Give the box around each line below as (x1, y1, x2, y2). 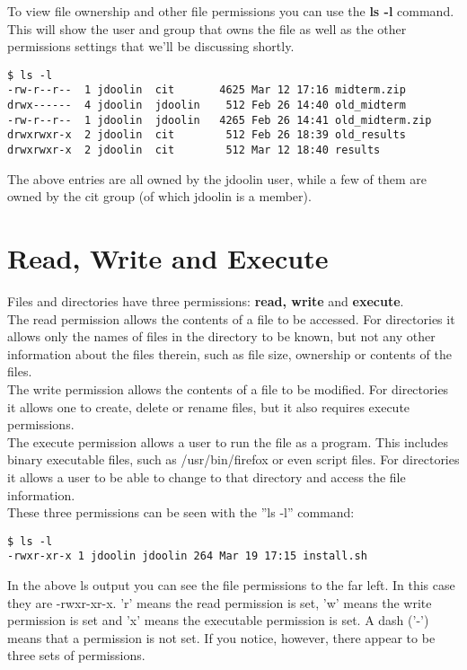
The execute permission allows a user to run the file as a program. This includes (7, 432, 449, 451)
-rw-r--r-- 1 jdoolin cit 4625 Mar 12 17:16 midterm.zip (7, 84, 406, 97)
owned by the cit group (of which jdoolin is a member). (7, 187, 312, 206)
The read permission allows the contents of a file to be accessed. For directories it (7, 309, 455, 328)
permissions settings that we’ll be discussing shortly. (7, 37, 295, 56)
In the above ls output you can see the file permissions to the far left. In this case (7, 576, 455, 595)
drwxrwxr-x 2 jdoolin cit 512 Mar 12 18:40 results (7, 144, 381, 157)
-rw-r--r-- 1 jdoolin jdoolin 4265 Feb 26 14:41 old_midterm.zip (7, 113, 432, 127)
